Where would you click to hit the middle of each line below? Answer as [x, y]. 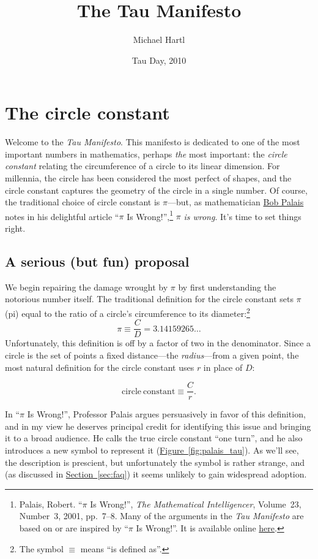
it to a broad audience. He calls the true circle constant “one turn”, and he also [154, 438]
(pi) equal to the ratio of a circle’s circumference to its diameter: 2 [128, 312]
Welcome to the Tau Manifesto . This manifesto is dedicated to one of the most [153, 142]
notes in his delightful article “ [62, 216]
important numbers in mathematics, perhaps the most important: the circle [146, 154]
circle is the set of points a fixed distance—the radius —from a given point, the [152, 355]
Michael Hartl [159, 40]
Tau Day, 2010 [159, 60]
